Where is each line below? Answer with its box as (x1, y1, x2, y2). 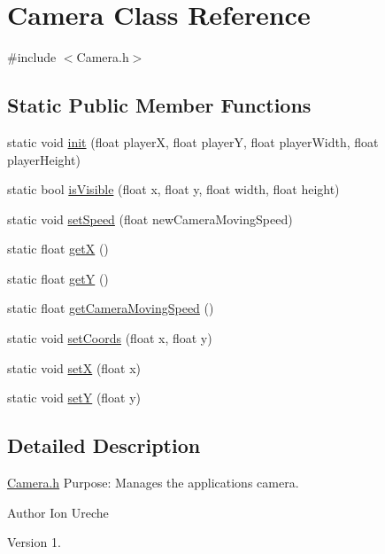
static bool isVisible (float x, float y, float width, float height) (7, 180, 340, 199)
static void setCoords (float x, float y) (7, 329, 212, 347)
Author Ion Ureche (7, 503, 109, 521)
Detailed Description (7, 432, 201, 459)
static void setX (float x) (7, 358, 142, 377)
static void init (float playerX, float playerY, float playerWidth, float (7, 132, 379, 151)
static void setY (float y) (7, 388, 142, 407)
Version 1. (7, 533, 61, 551)
